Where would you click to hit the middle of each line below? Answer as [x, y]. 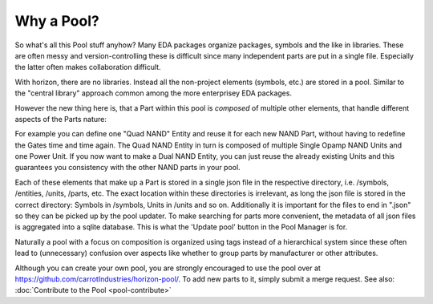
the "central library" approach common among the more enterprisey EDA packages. [154, 93]
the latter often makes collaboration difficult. [88, 67]
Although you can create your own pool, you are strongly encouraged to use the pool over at [168, 268]
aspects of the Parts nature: [61, 119]
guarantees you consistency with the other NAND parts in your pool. [127, 168]
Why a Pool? [57, 21]
